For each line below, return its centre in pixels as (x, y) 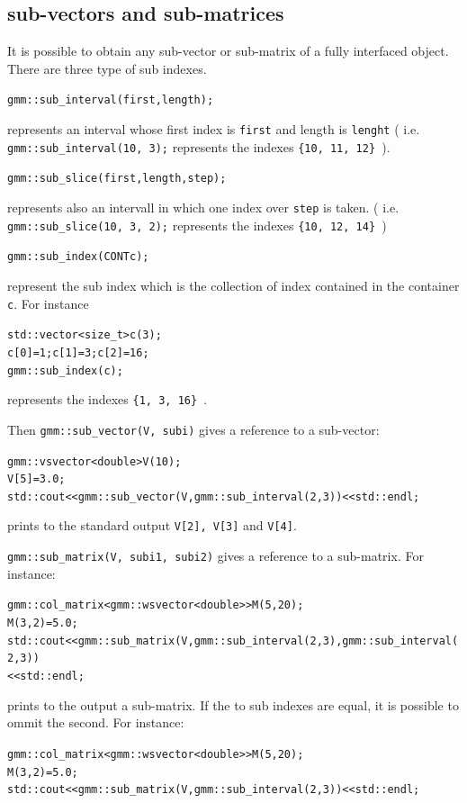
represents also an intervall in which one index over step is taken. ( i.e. (203, 208)
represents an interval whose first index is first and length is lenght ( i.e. (214, 129)
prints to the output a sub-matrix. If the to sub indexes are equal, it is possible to (233, 704)
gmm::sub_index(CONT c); (78, 257)
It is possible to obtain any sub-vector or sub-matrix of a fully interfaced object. (228, 51)
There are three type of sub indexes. (107, 68)
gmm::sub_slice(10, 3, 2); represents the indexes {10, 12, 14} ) (197, 225)
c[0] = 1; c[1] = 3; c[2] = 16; (78, 352)
